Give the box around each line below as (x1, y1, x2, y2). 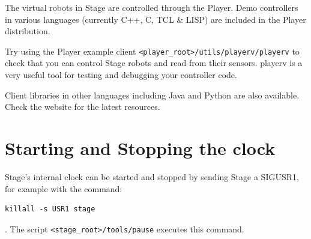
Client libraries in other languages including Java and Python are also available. (5, 88, 300, 101)
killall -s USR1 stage (5, 205, 95, 214)
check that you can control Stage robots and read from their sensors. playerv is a (5, 56, 303, 69)
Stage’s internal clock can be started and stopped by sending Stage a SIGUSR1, (5, 170, 299, 183)
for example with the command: (5, 182, 122, 195)
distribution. (5, 25, 50, 37)
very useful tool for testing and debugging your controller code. (5, 68, 237, 81)
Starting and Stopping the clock (5, 136, 276, 160)
